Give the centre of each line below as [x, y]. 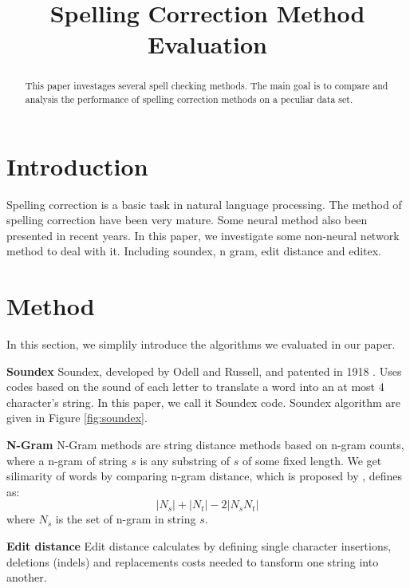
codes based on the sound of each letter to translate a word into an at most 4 [195, 387]
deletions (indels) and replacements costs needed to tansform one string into [193, 561]
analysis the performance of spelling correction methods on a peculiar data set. [189, 99]
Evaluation [207, 44]
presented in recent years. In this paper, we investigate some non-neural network [203, 235]
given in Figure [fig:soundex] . [77, 418]
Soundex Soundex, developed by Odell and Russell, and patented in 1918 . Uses [204, 371]
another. [27, 577]
